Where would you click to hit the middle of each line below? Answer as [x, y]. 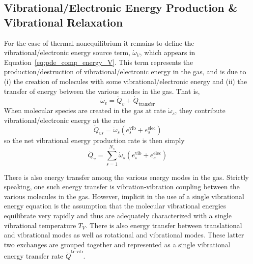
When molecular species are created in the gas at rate [85, 110]
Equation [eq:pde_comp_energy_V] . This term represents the [98, 62]
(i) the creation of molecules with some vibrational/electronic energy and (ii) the [126, 81]
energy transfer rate [34, 256]
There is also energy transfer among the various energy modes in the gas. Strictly [126, 177]
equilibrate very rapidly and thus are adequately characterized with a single [118, 216]
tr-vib [77, 252]
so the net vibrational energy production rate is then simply [94, 140]
